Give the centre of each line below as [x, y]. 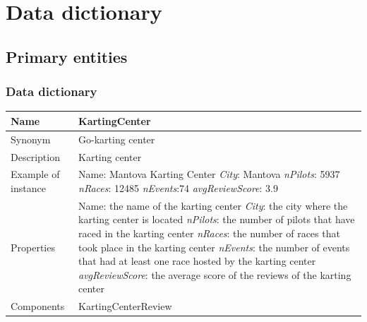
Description [35, 156]
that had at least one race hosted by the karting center [197, 261]
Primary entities [67, 56]
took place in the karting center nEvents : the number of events [214, 247]
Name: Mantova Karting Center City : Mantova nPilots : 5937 [209, 174]
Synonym [31, 139]
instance [28, 188]
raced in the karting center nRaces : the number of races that [209, 233]
